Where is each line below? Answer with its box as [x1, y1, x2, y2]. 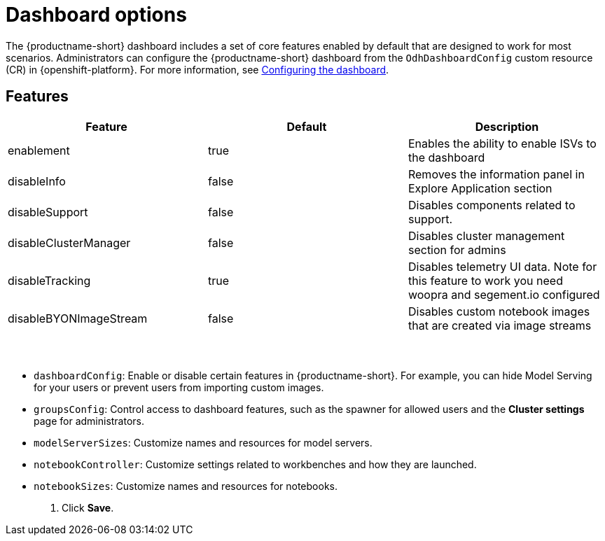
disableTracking [8, 273, 91, 288]
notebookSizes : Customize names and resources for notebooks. [34, 479, 338, 492]
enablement [8, 143, 70, 157]
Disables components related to [408, 197, 576, 212]
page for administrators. [34, 414, 145, 427]
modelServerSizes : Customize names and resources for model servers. [34, 436, 373, 449]
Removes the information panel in [408, 167, 585, 181]
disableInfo [8, 174, 66, 188]
